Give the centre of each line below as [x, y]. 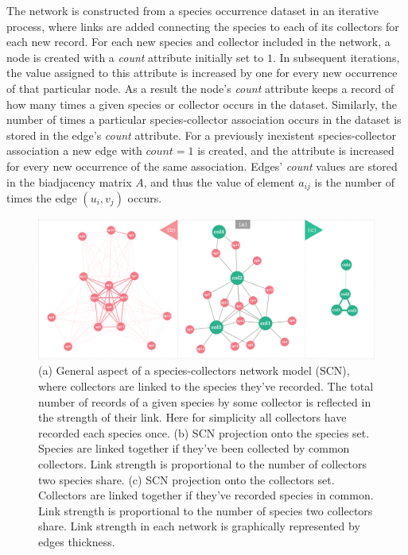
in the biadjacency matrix [69, 181]
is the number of [354, 181]
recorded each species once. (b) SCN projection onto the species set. [204, 432]
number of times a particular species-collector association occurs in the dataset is [204, 119]
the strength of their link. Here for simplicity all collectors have [192, 417]
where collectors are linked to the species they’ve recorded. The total [206, 385]
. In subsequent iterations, [336, 57]
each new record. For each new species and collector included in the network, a [198, 42]
